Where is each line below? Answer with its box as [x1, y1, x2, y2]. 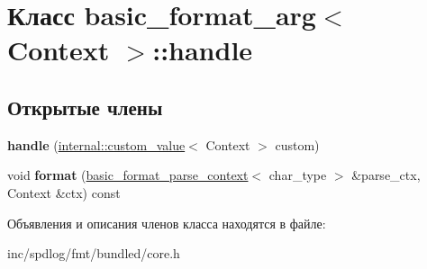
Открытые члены [7, 93, 163, 121]
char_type [268, 166, 327, 184]
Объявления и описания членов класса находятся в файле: [7, 213, 326, 232]
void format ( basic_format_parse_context [7, 166, 249, 184]
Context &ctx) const [7, 183, 121, 202]
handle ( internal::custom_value [7, 135, 186, 154]
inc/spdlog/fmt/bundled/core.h [7, 244, 180, 263]
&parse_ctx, [351, 166, 421, 184]
